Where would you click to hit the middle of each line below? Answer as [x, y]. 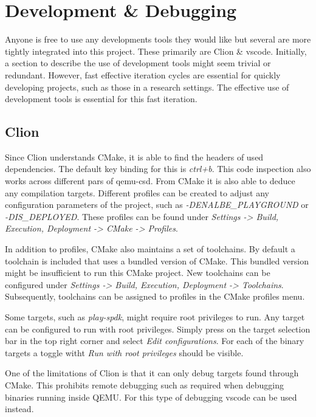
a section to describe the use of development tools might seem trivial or [138, 63]
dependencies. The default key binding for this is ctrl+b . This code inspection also [158, 169]
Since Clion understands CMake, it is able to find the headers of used [134, 157]
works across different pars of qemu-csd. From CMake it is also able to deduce [150, 181]
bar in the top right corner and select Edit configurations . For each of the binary [155, 341]
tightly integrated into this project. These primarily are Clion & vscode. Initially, [156, 51]
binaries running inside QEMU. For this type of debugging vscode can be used [151, 397]
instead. [19, 409]
